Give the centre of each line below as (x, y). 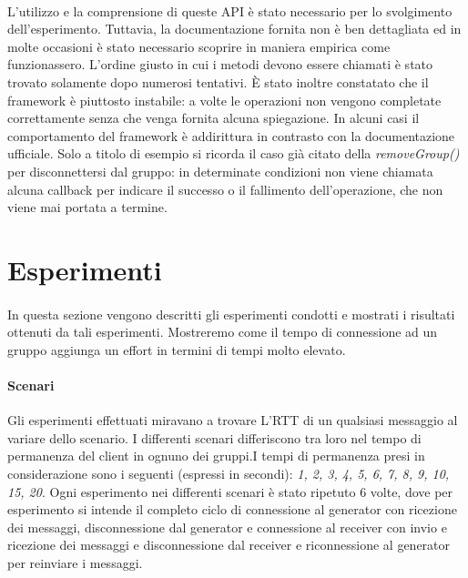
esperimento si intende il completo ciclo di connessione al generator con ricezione (232, 509)
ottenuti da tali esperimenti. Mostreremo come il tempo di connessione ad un (223, 332)
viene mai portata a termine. (87, 207)
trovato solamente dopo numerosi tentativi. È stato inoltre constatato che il (218, 81)
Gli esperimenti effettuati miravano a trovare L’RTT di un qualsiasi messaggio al (233, 420)
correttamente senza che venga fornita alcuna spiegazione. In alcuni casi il (214, 118)
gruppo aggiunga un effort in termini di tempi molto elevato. (177, 349)
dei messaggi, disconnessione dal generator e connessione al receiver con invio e (227, 527)
